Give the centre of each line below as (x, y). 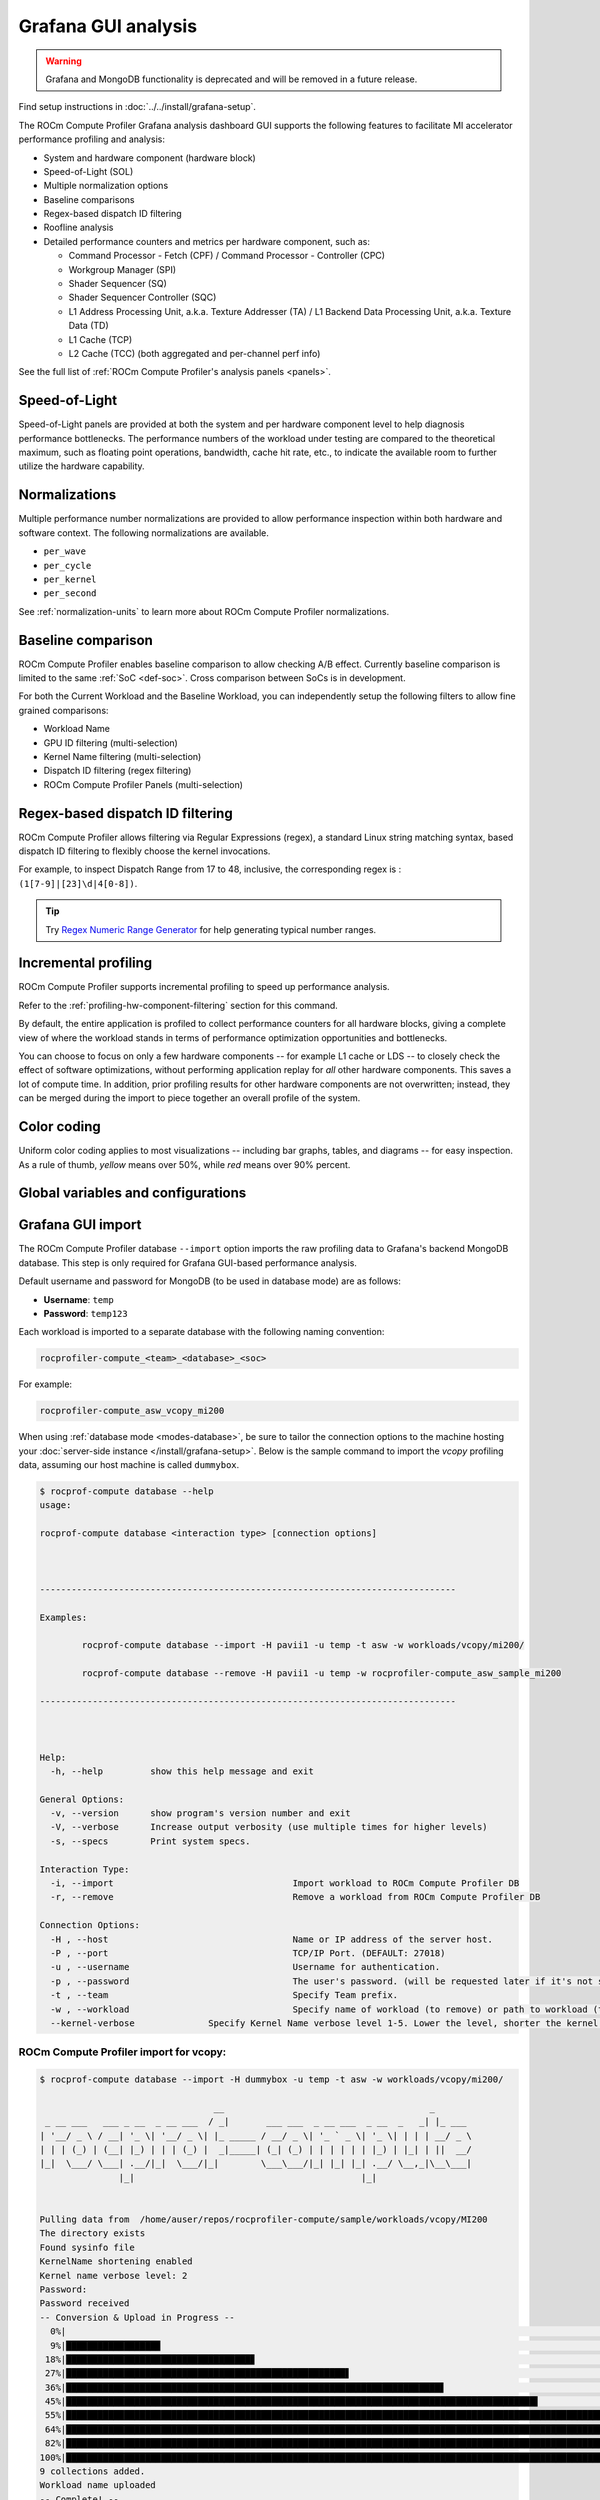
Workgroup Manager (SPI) (122, 269)
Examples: (63, 1617)
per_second (70, 593)
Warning (63, 61)
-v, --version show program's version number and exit (200, 1813)
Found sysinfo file (87, 2247)
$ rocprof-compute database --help (126, 1491)
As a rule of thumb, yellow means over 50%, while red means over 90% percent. (184, 1164)
